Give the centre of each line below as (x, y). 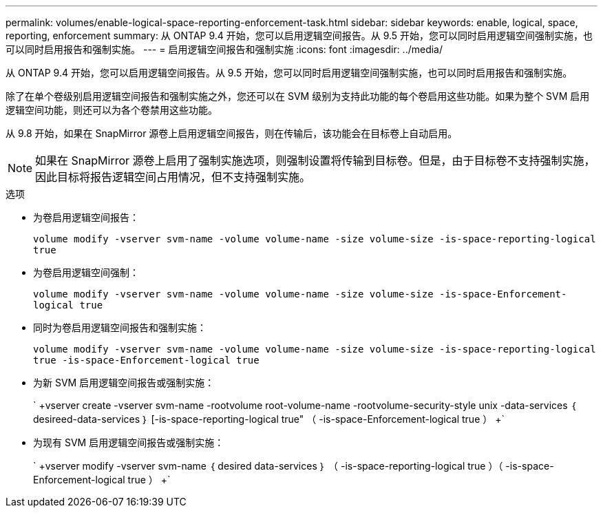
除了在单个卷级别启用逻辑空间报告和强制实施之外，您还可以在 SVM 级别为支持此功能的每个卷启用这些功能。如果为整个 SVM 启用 (298, 96)
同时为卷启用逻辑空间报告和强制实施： (120, 327)
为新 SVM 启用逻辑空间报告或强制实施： (124, 383)
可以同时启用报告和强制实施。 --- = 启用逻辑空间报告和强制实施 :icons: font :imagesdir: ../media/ (224, 49)
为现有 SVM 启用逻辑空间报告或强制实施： (129, 442)
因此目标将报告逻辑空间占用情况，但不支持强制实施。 (173, 177)
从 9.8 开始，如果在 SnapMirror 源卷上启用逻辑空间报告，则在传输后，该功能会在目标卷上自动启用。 (232, 133)
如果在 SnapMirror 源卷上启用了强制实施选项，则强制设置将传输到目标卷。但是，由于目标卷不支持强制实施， (315, 160)
